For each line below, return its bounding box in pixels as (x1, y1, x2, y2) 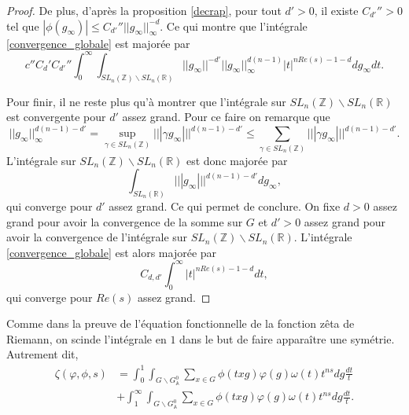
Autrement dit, (6, 346, 79, 362)
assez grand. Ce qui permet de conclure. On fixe (109, 198, 341, 215)
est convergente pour (6, 108, 106, 125)
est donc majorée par (186, 152, 288, 168)
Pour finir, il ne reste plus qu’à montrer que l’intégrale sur (6, 93, 286, 109)
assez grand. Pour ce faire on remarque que (122, 108, 330, 125)
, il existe (314, 2, 359, 18)
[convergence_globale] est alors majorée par (6, 244, 217, 260)
